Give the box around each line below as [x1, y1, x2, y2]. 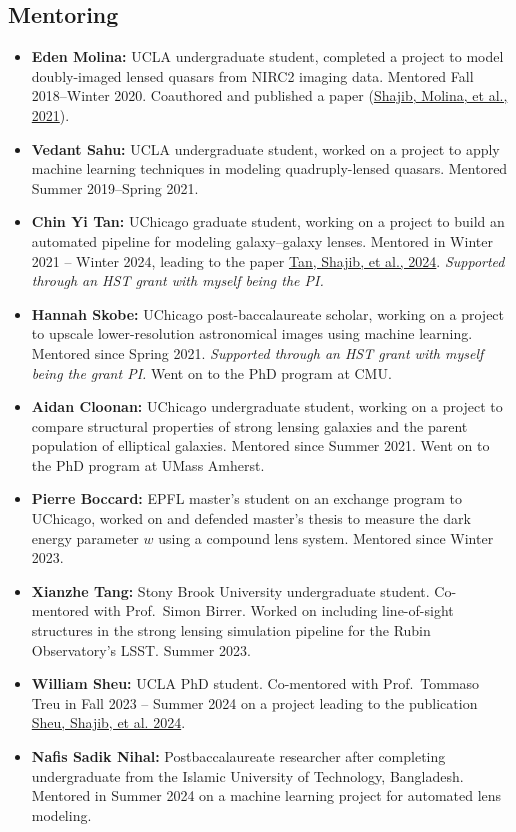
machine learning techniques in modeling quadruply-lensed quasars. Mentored [31, 158, 508, 179]
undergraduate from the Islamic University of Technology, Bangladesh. [31, 765, 464, 786]
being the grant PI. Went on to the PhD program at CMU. [31, 362, 392, 383]
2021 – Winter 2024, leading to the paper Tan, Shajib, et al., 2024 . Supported [31, 250, 505, 271]
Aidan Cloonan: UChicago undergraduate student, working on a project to [31, 396, 503, 417]
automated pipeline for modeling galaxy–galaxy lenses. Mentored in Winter [31, 230, 493, 251]
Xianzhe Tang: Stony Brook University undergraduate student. [31, 580, 430, 601]
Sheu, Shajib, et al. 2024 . [31, 712, 186, 733]
